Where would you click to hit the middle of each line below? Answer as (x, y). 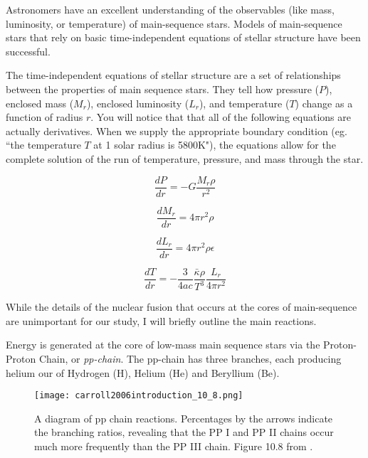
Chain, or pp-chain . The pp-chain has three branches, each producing (190, 358)
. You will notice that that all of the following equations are (221, 117)
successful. (28, 51)
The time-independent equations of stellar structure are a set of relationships (173, 75)
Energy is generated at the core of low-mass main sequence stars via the (163, 345)
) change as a (324, 103)
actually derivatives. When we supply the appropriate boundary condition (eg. (177, 131)
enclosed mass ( (40, 103)
